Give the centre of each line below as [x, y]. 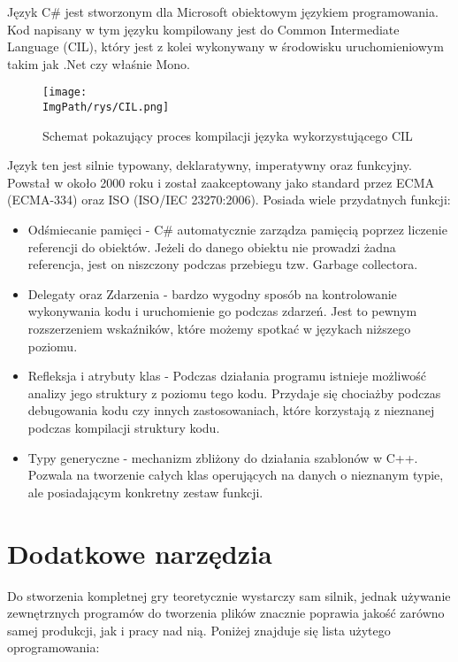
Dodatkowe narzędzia [140, 553]
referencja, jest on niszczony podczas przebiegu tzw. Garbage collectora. [223, 264]
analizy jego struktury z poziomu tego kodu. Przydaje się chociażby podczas [234, 393]
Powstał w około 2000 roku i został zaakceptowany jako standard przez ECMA [221, 182]
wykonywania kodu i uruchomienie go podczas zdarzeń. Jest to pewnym [222, 311]
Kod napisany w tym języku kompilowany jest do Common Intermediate [203, 29]
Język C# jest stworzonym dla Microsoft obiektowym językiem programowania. [223, 12]
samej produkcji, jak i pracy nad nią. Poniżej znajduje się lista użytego [199, 630]
